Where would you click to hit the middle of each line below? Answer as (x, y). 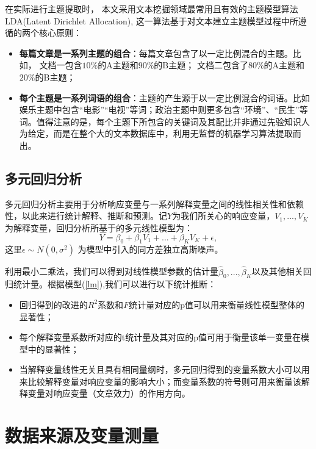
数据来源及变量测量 (82, 435)
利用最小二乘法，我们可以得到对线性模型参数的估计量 (112, 271)
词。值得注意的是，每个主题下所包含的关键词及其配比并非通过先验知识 (160, 121)
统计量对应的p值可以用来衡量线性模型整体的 (217, 304)
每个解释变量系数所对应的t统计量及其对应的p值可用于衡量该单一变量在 (160, 337)
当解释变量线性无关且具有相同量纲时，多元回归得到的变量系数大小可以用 (164, 369)
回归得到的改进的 (53, 304)
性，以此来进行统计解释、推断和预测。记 (86, 216)
